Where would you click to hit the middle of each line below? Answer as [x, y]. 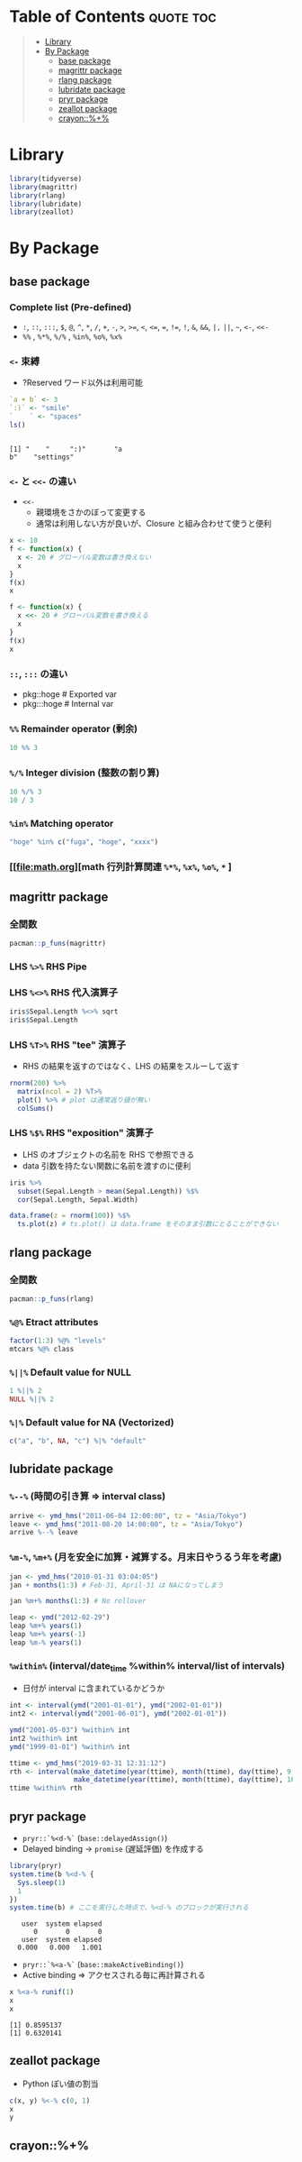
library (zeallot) [42, 212]
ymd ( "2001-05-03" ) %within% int [70, 1730]
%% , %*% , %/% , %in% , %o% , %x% [72, 336]
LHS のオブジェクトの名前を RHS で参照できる [108, 1154]
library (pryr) [36, 1866]
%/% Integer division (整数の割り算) [84, 773]
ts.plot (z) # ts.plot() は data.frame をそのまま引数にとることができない [148, 1224]
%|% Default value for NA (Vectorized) [92, 1422]
